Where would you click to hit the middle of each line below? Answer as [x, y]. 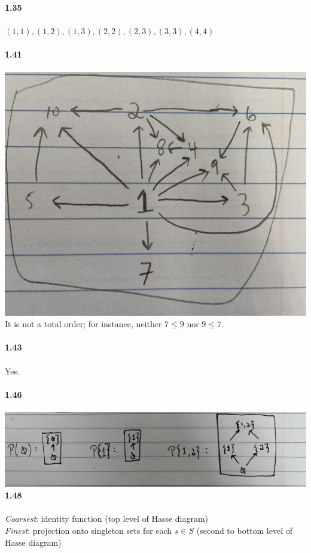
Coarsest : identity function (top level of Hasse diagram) [107, 519]
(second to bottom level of [245, 530]
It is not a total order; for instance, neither [83, 324]
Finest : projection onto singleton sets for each [89, 530]
